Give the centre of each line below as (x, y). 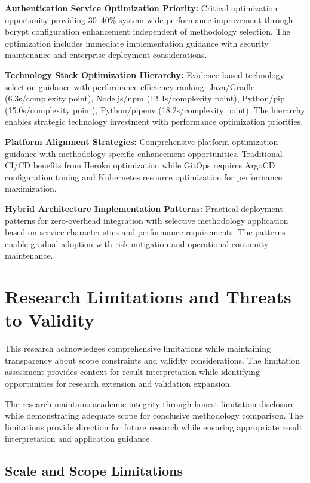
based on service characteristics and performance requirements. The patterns (145, 232)
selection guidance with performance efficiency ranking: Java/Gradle (130, 86)
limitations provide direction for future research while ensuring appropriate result (154, 427)
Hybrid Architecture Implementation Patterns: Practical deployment (144, 208)
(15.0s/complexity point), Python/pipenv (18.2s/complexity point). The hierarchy (155, 110)
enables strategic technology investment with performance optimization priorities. (154, 121)
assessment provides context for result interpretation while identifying (132, 372)
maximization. (31, 188)
